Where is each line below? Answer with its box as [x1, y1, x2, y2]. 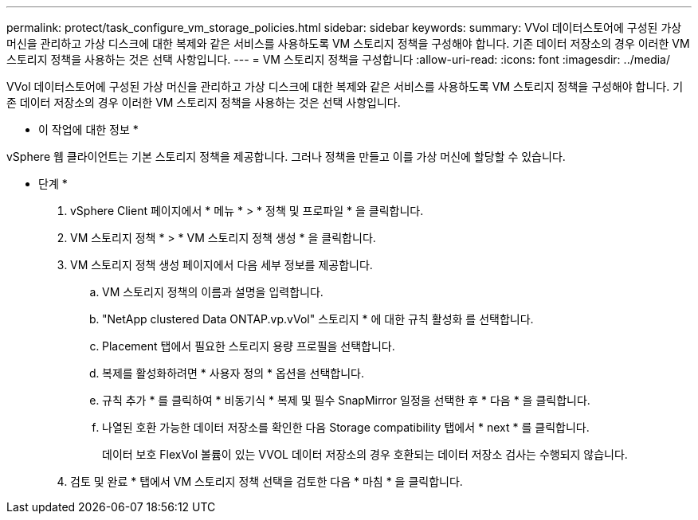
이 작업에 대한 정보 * [38, 123, 139, 136]
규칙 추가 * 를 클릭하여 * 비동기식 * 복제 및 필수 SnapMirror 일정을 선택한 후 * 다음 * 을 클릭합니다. [102, 393, 590, 407]
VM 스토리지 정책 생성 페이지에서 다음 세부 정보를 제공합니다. [70, 258, 373, 272]
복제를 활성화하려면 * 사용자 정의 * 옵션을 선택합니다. [102, 366, 364, 380]
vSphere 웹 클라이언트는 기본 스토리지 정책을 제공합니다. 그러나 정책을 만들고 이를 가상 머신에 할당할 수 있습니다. [6, 150, 566, 163]
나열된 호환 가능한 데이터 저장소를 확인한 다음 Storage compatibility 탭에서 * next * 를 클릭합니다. [102, 420, 590, 434]
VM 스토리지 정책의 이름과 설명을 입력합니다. [102, 285, 324, 299]
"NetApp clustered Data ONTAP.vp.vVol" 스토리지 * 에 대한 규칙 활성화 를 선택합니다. [102, 312, 534, 326]
